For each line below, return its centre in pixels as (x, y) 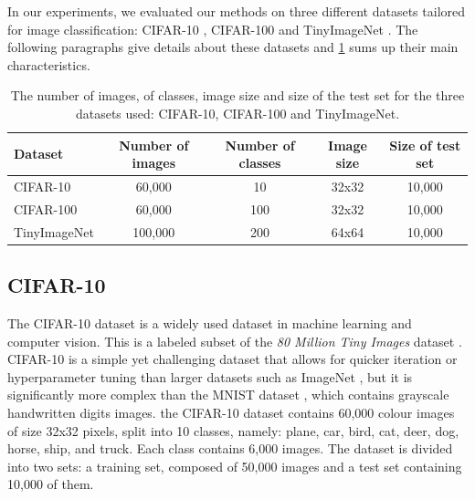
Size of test (425, 145)
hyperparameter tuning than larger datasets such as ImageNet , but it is (210, 376)
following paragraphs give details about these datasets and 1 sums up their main (233, 47)
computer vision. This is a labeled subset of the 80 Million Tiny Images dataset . (235, 341)
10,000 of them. (51, 484)
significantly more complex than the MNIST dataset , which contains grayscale (228, 395)
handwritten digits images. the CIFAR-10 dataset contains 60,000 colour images (231, 412)
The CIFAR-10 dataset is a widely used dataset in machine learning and (210, 322)
